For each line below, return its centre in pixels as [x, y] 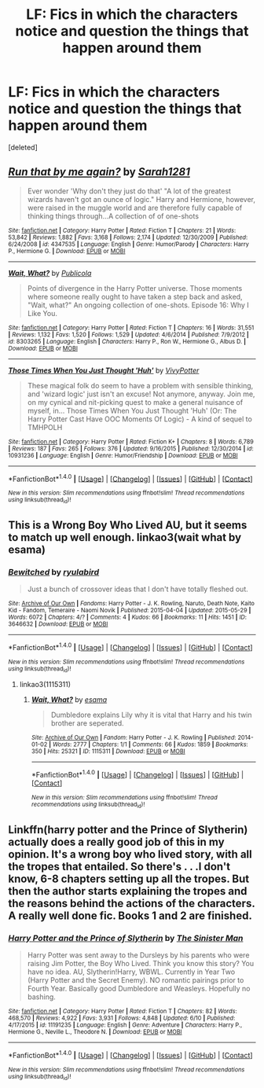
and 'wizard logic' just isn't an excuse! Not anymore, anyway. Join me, [141, 394]
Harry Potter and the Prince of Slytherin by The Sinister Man [126, 938]
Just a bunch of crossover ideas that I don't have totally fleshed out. [138, 589]
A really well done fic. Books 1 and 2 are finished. [130, 915]
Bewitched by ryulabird [54, 572]
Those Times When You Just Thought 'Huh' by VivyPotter [104, 370]
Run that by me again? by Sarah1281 [99, 172]
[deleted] [23, 147]
